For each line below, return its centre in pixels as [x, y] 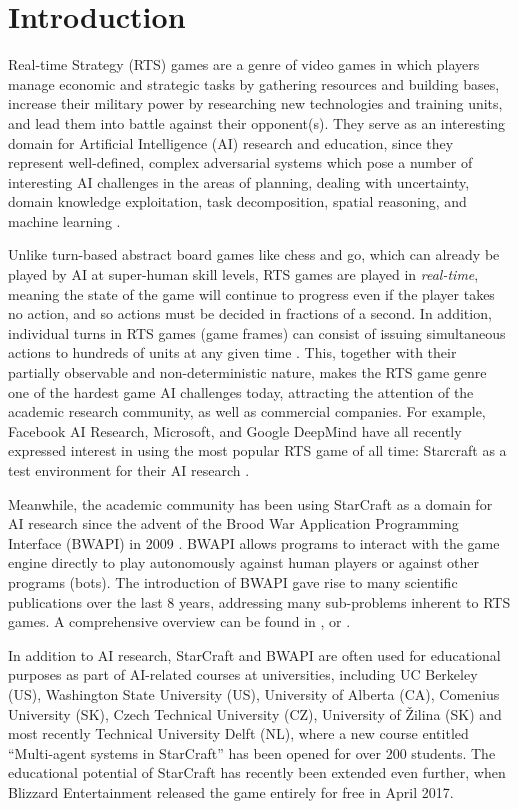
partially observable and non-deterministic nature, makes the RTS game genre [247, 372]
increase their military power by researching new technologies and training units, [255, 103]
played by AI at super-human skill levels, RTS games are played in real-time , [243, 274]
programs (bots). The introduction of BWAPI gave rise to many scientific [233, 581]
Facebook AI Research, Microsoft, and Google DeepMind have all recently [235, 430]
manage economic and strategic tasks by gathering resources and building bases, [254, 83]
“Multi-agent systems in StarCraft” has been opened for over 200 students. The [252, 752]
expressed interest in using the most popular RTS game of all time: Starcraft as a [257, 450]
